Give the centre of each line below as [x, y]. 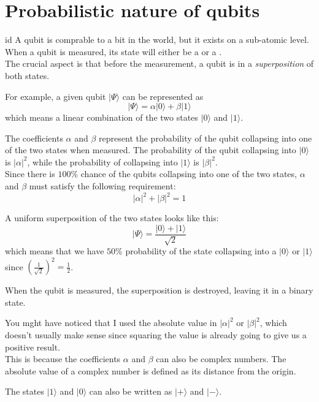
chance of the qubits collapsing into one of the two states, [189, 174]
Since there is [30, 174]
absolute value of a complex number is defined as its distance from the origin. [151, 370]
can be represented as [163, 96]
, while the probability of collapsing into [102, 161]
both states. [27, 75]
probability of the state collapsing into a [201, 251]
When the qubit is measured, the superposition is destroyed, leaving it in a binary [159, 290]
